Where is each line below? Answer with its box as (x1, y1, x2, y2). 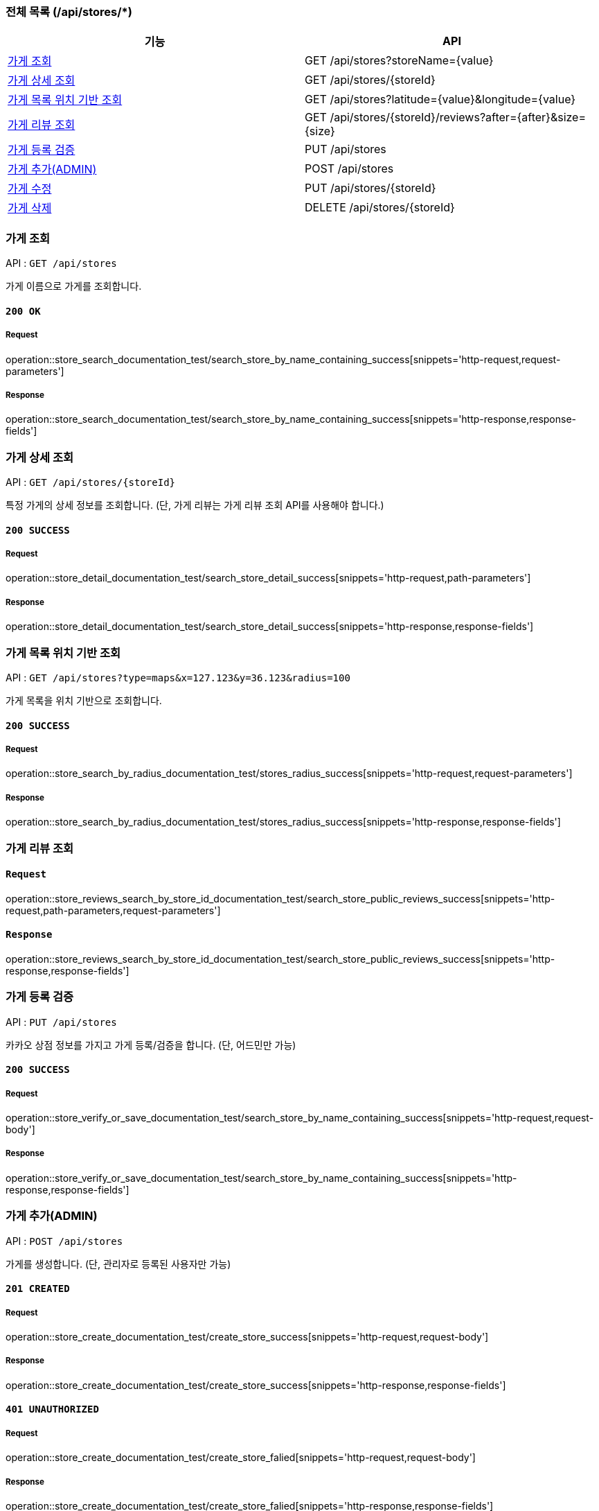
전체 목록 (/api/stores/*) (6, 5, 132, 19)
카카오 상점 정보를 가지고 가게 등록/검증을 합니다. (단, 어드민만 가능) (6, 1038, 296, 1051)
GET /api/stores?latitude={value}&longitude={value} (305, 92, 576, 107)
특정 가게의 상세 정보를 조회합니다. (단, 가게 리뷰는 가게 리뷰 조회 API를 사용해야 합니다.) (6, 499, 384, 512)
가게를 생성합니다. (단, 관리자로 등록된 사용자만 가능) (6, 1257, 231, 1270)
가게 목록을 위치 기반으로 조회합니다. (6, 694, 162, 706)
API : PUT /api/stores (6, 1015, 117, 1028)
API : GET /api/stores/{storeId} (6, 476, 175, 489)
